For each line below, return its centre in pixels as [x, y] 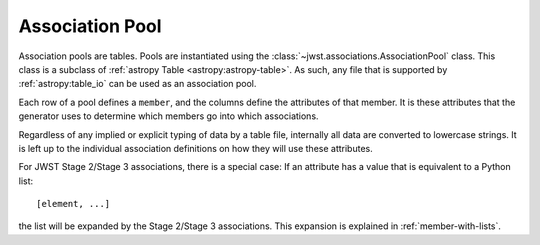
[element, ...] [73, 204]
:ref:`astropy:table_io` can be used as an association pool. [137, 84]
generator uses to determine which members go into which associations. [168, 116]
